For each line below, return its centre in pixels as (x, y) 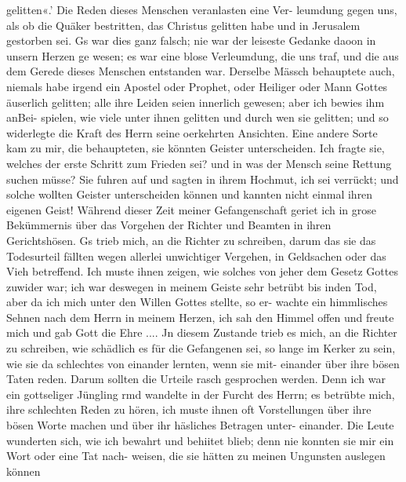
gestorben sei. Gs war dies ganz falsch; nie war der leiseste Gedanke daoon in (191, 40)
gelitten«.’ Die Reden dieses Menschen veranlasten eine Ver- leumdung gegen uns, (202, 9)
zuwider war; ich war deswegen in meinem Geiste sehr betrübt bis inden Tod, (192, 286)
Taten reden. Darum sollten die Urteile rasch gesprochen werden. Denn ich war (196, 379)
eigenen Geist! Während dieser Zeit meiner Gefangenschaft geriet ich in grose (191, 209)
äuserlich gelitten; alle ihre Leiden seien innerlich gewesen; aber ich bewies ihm (196, 102)
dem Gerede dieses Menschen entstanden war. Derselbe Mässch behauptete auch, (201, 71)
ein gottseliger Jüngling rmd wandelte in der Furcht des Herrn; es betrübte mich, (201, 394)
